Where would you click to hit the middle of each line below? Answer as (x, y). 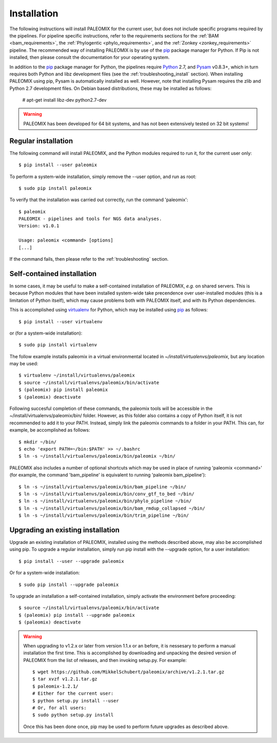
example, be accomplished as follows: (50, 430)
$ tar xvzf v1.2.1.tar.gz (65, 679)
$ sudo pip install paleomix (55, 188)
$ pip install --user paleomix (58, 165)
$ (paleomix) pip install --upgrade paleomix (77, 615)
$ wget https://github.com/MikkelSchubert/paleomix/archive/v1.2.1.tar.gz (128, 672)
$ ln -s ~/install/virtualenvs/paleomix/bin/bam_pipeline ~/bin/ (103, 487)
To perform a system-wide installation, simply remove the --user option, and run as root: (103, 177)
